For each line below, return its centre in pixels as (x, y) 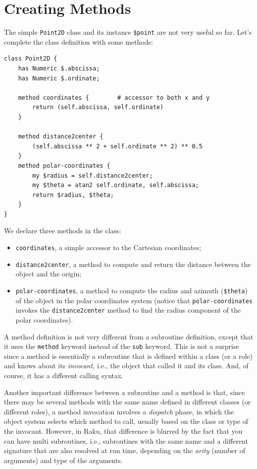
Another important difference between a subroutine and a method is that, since (125, 392)
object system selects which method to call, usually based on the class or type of (126, 421)
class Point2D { (31, 59)
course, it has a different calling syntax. (64, 375)
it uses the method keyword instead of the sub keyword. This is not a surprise (122, 346)
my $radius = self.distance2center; (93, 175)
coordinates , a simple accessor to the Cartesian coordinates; (108, 247)
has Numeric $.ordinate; (59, 78)
